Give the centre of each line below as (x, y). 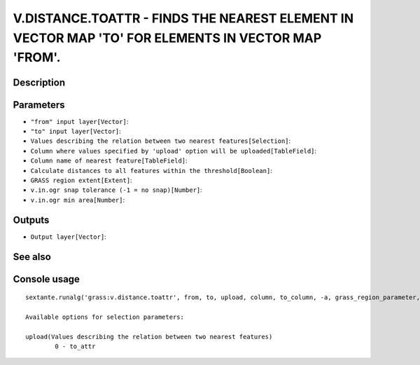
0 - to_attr (75, 346)
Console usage (47, 279)
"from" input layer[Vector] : (79, 121)
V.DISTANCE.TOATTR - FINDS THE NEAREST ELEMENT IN (183, 18)
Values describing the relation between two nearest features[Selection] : (161, 141)
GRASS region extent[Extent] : (81, 180)
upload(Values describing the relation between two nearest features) (149, 337)
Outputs (31, 220)
